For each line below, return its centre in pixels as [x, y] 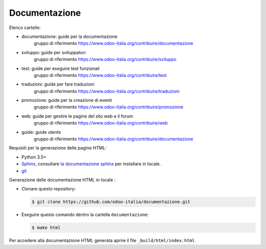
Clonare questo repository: [49, 189]
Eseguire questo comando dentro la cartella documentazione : [85, 215]
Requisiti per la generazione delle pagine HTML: [58, 148]
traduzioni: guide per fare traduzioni [58, 84]
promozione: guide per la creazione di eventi [67, 100]
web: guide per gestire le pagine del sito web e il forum [77, 116]
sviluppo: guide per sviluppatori [53, 52]
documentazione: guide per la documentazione [69, 36]
